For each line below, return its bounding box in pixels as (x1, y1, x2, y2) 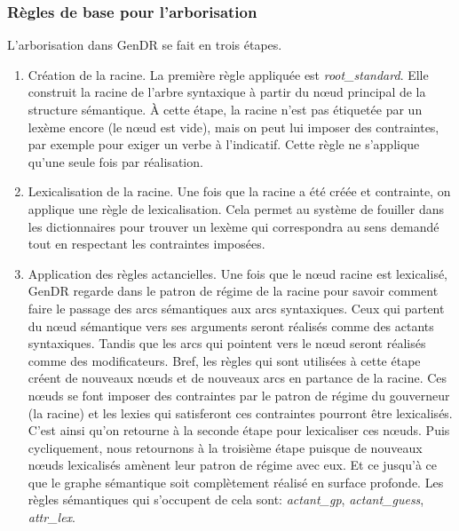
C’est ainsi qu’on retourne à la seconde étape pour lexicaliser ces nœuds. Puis (28, 421, 450, 440)
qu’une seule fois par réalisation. (28, 152, 203, 170)
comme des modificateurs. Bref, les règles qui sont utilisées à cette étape (28, 351, 421, 369)
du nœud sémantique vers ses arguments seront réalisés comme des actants (28, 316, 434, 335)
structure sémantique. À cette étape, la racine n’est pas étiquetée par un (28, 100, 423, 118)
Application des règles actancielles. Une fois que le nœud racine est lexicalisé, (28, 264, 448, 282)
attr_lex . (28, 508, 75, 527)
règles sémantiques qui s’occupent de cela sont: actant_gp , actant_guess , (28, 490, 424, 509)
